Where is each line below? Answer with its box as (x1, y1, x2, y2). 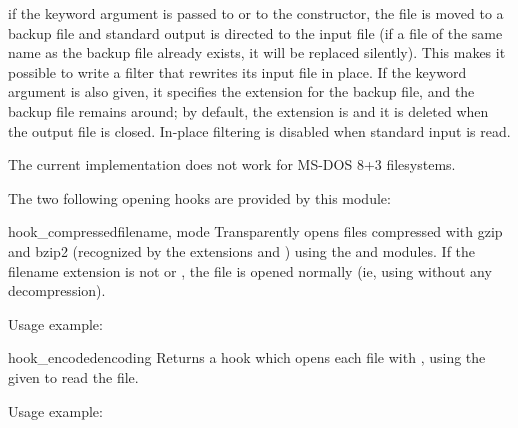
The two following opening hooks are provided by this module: (8, 187, 391, 208)
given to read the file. (8, 366, 139, 387)
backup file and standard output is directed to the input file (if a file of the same (8, 22, 503, 43)
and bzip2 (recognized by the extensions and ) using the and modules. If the (8, 240, 476, 261)
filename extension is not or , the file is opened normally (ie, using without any (8, 260, 492, 281)
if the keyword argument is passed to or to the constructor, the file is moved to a (8, 3, 504, 23)
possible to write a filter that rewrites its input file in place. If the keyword (8, 61, 467, 82)
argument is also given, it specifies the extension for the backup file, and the (8, 81, 475, 102)
